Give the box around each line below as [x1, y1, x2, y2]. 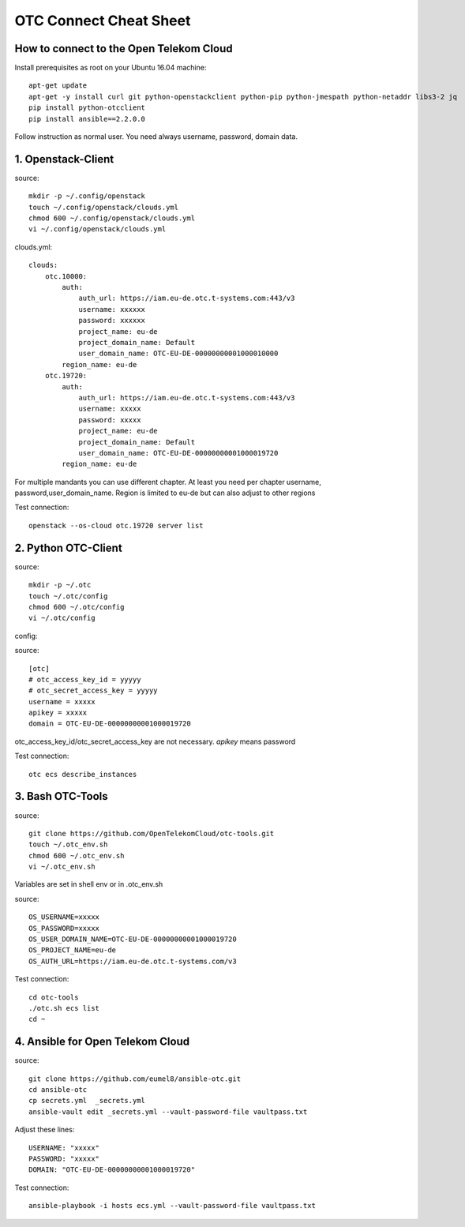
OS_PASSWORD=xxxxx [28, 924, 100, 932]
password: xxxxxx [78, 316, 146, 325]
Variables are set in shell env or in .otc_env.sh [14, 880, 163, 889]
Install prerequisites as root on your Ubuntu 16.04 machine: [14, 63, 207, 73]
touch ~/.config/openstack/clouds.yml [28, 202, 179, 212]
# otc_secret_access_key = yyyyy [28, 686, 158, 695]
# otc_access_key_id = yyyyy [28, 675, 141, 684]
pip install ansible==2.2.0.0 [28, 114, 146, 123]
